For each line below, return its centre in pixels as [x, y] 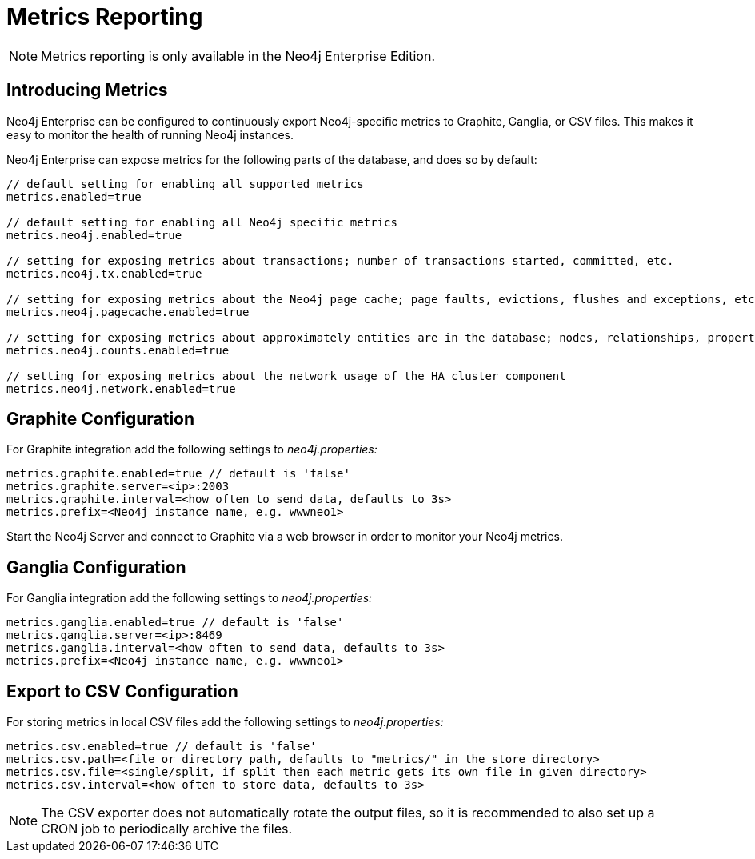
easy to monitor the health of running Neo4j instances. [150, 134]
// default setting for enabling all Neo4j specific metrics [202, 222]
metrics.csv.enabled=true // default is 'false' [162, 747]
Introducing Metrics [87, 90]
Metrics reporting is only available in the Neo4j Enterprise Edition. [238, 56]
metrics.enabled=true [74, 196]
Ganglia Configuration [96, 567]
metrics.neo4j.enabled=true [94, 235]
